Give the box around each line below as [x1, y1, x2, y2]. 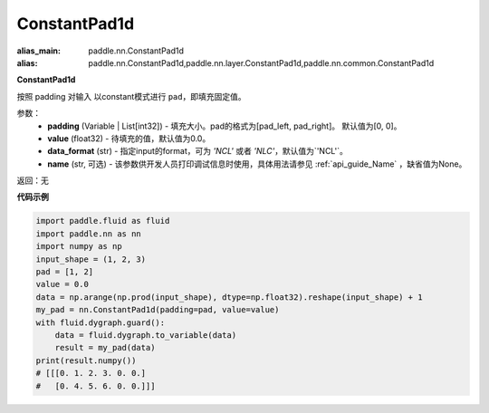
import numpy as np [35, 241, 122, 252]
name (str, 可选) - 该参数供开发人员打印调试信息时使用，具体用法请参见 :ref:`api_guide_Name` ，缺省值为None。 [47, 158, 467, 169]
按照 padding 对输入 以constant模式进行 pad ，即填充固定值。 [16, 91, 246, 101]
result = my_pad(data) [54, 342, 156, 353]
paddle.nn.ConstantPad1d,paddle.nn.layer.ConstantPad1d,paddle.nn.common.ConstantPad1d [88, 57, 435, 68]
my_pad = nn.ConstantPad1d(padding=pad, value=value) [35, 304, 280, 315]
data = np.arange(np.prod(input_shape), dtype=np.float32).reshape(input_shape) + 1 [35, 292, 423, 303]
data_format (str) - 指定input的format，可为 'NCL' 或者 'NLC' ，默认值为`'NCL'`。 [47, 146, 348, 157]
